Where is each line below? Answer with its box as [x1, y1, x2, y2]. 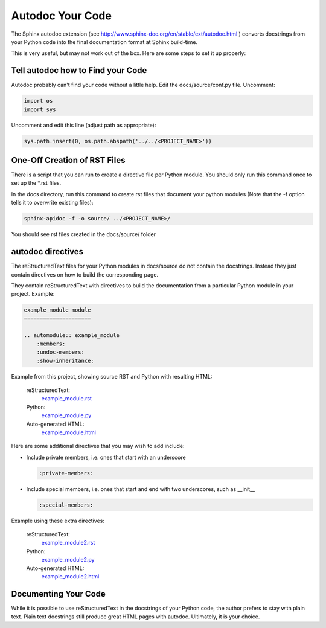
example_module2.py [41, 556, 95, 563]
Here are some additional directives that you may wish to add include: [11, 443, 185, 450]
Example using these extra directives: [11, 517, 105, 524]
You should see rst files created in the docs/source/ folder [11, 231, 156, 238]
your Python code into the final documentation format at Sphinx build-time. [11, 38, 198, 45]
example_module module [24, 307, 91, 313]
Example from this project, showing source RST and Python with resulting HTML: [11, 373, 213, 380]
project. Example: [11, 290, 55, 298]
